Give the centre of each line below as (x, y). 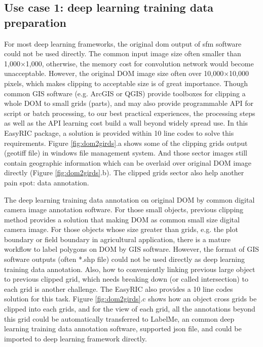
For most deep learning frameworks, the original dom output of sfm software (123, 43)
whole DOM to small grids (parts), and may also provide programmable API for (129, 103)
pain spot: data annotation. (47, 182)
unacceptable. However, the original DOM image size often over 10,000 (114, 73)
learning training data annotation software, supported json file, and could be (123, 329)
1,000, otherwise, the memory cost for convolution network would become (140, 63)
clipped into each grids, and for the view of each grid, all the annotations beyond (130, 309)
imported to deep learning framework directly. (76, 338)
